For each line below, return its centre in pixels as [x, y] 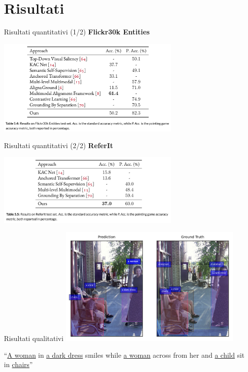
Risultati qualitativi [34, 338]
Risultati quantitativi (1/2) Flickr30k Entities [77, 32]
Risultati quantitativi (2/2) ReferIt [59, 145]
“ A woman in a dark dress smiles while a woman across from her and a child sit [124, 355]
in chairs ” [18, 364]
